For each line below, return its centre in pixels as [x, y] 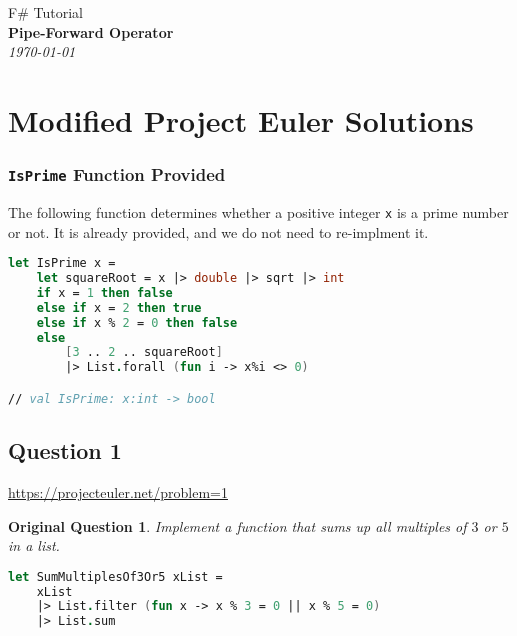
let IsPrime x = [62, 263]
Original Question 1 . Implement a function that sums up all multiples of [237, 525]
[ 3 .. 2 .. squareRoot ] [144, 352]
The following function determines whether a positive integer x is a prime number [258, 211]
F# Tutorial [45, 12]
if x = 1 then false [104, 292]
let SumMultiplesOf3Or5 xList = [115, 576]
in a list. [34, 545]
